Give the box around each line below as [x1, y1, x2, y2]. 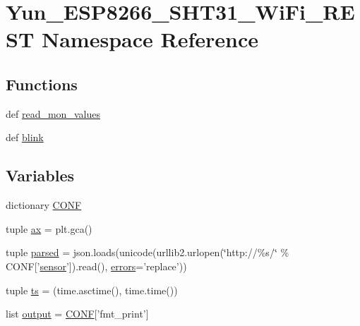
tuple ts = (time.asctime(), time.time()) [6, 282, 178, 297]
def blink [6, 130, 44, 145]
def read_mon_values [6, 106, 100, 121]
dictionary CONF [6, 198, 82, 212]
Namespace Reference [42, 25, 258, 54]
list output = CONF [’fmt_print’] [6, 306, 149, 321]
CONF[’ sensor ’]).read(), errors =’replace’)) [6, 258, 187, 273]
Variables [6, 164, 75, 186]
